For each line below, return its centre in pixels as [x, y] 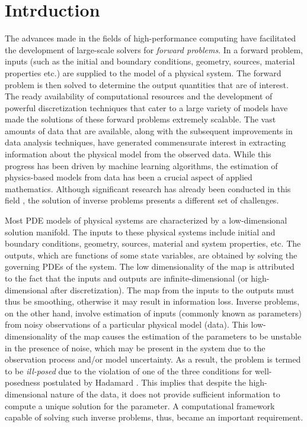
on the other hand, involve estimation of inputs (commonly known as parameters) [153, 313]
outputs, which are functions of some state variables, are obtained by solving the [151, 255]
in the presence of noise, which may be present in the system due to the [135, 347]
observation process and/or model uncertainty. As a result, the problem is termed [153, 359]
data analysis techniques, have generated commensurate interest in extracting [145, 142]
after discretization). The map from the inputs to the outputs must [172, 289]
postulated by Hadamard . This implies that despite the [144, 382]
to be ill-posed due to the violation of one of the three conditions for [129, 371]
